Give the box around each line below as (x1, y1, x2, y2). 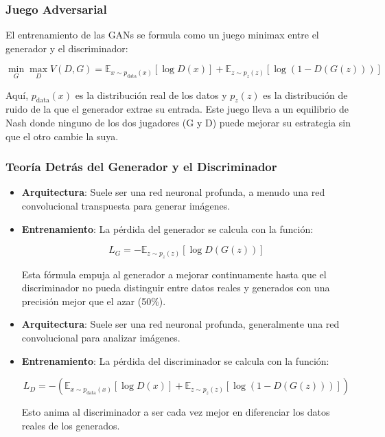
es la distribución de (263, 87, 348, 102)
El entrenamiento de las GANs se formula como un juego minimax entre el (5, 27, 319, 42)
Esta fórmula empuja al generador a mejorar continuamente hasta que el (21, 267, 327, 281)
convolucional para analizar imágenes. (21, 330, 180, 344)
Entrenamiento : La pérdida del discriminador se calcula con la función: (21, 353, 329, 368)
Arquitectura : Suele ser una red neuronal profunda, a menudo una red (21, 185, 325, 199)
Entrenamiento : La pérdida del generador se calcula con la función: (21, 221, 314, 236)
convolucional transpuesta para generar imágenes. (21, 199, 231, 213)
